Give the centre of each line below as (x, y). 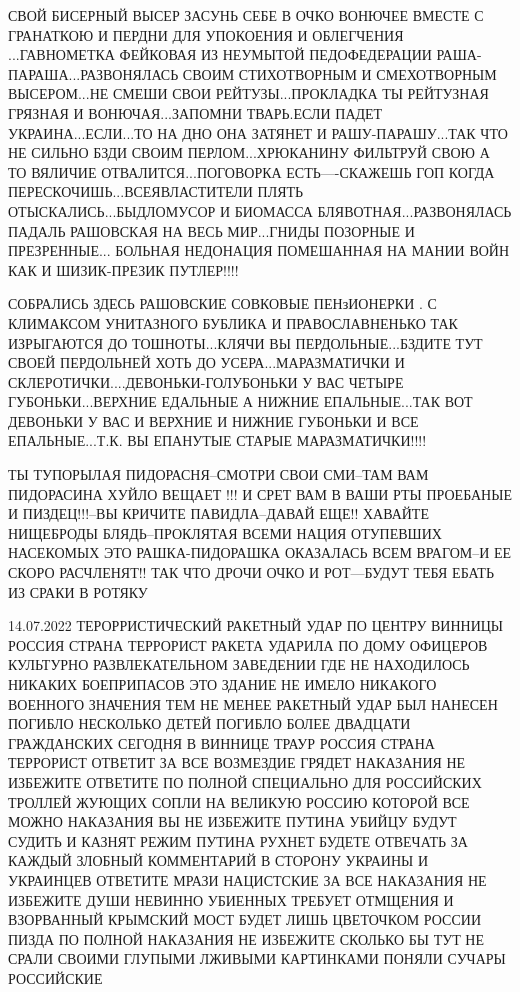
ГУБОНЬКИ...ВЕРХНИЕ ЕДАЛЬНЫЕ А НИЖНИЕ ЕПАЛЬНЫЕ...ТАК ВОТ (240, 401)
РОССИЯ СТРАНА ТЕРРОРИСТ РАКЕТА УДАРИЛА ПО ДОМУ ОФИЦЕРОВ (248, 644)
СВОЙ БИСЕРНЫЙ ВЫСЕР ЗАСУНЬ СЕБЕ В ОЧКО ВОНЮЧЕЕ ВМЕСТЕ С (246, 15)
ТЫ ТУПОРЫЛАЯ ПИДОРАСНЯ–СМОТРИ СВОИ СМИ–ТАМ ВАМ (218, 474)
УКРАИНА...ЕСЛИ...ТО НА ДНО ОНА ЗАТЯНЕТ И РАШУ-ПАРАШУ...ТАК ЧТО (258, 132)
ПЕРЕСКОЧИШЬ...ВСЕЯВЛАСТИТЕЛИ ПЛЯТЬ (156, 191)
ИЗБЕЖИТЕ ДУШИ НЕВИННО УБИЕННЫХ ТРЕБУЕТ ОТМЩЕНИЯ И (231, 899)
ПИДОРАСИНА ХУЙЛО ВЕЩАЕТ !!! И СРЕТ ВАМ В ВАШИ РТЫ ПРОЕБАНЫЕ (260, 493)
